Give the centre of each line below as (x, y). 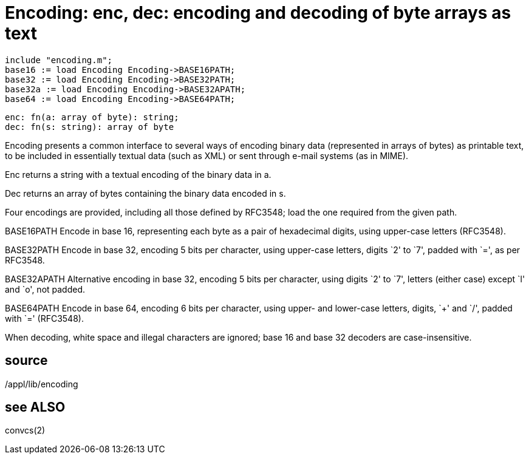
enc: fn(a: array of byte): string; (92, 117)
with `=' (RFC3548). (44, 318)
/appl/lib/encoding (42, 384)
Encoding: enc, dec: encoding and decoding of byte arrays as (258, 13)
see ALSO (35, 407)
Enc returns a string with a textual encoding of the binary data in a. (138, 174)
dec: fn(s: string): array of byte (90, 127)
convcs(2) (25, 430)
